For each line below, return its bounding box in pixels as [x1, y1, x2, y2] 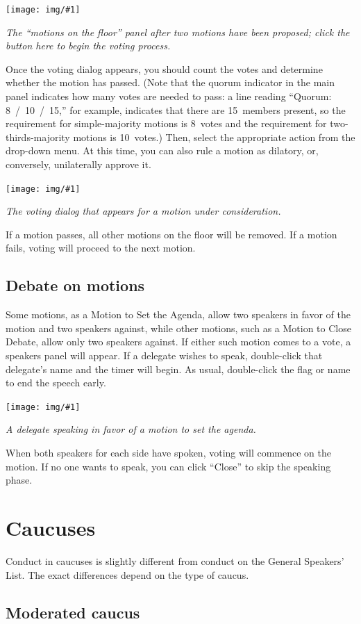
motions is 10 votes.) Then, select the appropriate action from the [73, 129, 355, 144]
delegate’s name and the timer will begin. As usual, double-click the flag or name [6, 361, 351, 376]
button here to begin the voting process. [6, 38, 171, 53]
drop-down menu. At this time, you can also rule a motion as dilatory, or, [6, 143, 319, 158]
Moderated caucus [6, 601, 140, 623]
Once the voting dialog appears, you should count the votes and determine [6, 61, 323, 76]
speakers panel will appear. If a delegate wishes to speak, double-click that [6, 348, 323, 363]
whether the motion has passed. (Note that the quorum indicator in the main [6, 75, 335, 90]
